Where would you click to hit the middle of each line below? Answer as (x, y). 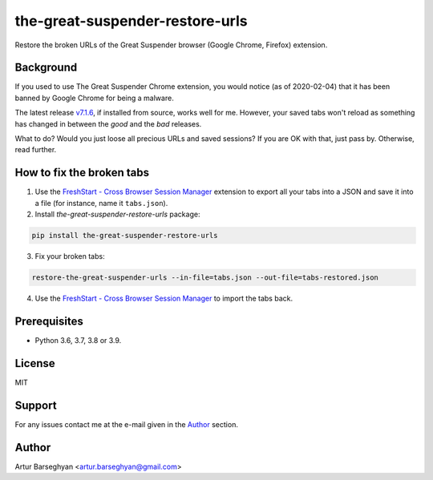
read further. (36, 150)
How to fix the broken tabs (82, 173)
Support (36, 405)
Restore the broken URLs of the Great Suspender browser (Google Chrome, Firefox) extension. (171, 45)
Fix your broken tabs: (70, 256)
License (35, 363)
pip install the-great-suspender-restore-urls (125, 236)
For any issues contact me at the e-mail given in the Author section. (126, 424)
